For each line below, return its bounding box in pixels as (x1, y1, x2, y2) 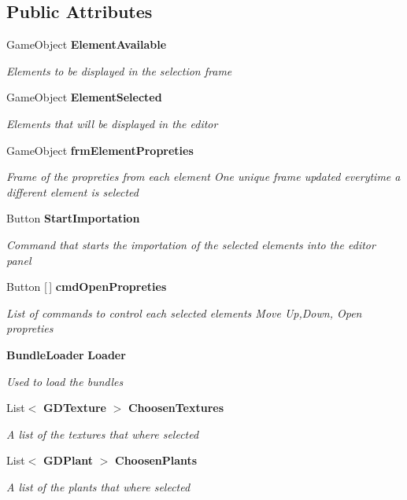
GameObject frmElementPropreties (6, 142, 194, 158)
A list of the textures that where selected (6, 425, 199, 442)
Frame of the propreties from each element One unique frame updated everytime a (6, 168, 401, 185)
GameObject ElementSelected (6, 89, 162, 105)
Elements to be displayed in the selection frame (6, 62, 232, 79)
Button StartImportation (6, 210, 140, 226)
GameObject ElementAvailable (6, 36, 167, 53)
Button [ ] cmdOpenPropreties (6, 278, 167, 295)
